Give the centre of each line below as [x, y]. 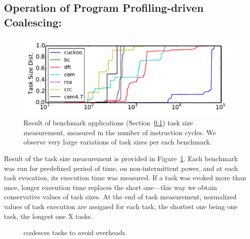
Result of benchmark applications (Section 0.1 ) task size [108, 123]
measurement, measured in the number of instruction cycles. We [120, 132]
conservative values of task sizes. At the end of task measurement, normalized [120, 197]
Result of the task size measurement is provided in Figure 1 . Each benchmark [121, 158]
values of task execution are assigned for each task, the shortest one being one [121, 206]
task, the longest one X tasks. [48, 216]
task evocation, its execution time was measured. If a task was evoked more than [125, 178]
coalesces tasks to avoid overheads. [75, 232]
